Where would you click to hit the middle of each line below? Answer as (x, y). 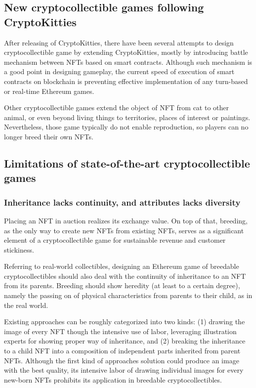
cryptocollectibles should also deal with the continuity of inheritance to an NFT (125, 276)
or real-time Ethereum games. (49, 91)
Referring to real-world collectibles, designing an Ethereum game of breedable (122, 266)
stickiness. (19, 249)
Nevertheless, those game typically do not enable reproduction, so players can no (126, 127)
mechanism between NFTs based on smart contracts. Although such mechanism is (128, 62)
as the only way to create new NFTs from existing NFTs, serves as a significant (124, 230)
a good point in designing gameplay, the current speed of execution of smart (119, 71)
